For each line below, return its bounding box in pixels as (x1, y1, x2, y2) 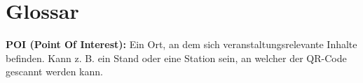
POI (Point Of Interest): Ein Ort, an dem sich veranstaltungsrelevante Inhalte (6, 37, 357, 52)
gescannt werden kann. (6, 64, 103, 79)
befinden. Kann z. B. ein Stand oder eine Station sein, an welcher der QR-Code (6, 50, 347, 65)
